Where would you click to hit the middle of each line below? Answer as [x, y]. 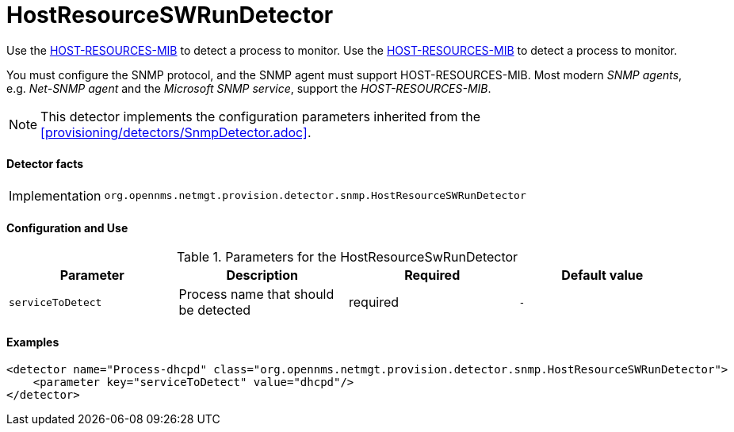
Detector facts [45, 164]
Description [262, 275]
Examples [33, 342]
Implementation [55, 195]
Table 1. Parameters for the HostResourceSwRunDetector [347, 257]
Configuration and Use [67, 227]
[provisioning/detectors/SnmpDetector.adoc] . [176, 132]
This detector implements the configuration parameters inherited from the [261, 116]
